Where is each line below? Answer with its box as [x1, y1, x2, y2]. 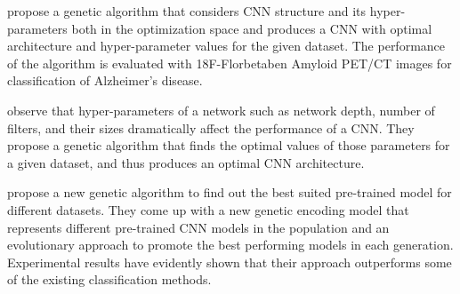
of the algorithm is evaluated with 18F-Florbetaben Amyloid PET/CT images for [7, 53, 452, 72]
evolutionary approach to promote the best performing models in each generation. [7, 235, 454, 254]
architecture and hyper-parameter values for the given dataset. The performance [7, 36, 446, 55]
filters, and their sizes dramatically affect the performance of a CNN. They [7, 118, 415, 137]
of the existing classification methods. [7, 270, 212, 289]
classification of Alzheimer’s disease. [7, 71, 203, 90]
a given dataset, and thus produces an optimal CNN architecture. [7, 153, 365, 171]
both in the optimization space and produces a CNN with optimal [71, 19, 432, 37]
